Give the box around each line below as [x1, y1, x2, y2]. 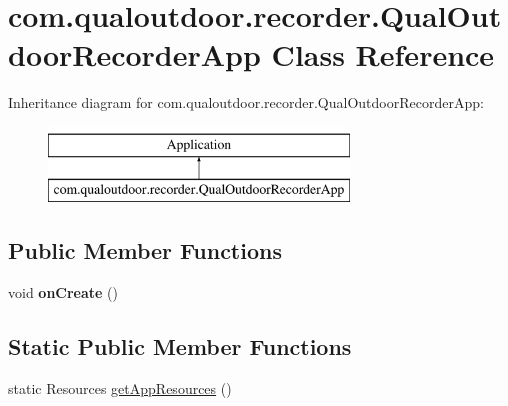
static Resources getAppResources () [8, 378, 232, 399]
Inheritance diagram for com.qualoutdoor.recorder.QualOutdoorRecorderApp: [8, 92, 484, 113]
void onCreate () [8, 282, 119, 303]
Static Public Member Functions [8, 331, 352, 362]
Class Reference [271, 34, 495, 75]
